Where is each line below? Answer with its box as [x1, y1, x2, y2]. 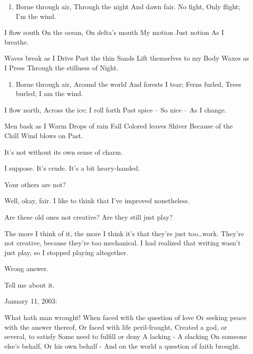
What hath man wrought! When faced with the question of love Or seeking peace [4, 312, 247, 322]
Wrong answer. [4, 263, 49, 274]
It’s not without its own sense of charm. [4, 146, 123, 157]
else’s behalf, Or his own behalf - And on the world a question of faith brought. [4, 340, 241, 351]
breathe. [4, 36, 29, 47]
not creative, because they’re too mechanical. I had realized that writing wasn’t [4, 238, 241, 248]
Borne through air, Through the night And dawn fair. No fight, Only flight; [16, 1, 240, 11]
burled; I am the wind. [16, 88, 83, 98]
